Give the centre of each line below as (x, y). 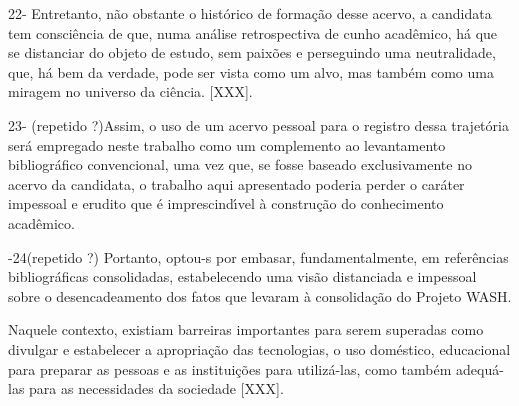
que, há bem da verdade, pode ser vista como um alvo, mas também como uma (251, 71)
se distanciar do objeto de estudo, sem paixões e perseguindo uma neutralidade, (252, 52)
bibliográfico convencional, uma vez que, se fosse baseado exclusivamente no (240, 164)
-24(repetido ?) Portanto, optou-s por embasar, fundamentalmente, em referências (258, 256)
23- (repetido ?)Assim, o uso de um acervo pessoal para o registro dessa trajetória (258, 124)
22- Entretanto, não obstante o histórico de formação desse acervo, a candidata (250, 13)
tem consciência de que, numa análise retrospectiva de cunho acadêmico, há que (253, 32)
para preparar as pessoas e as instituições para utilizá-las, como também (230, 368)
